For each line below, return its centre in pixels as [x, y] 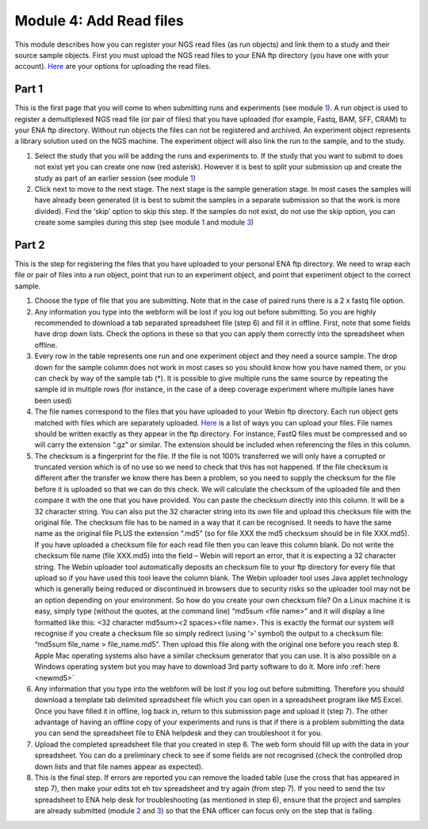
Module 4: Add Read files [99, 21]
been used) [53, 400]
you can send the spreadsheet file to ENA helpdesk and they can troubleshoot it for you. [178, 733]
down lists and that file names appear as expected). [119, 766]
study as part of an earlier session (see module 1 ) [115, 178]
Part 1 [29, 89]
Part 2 [30, 244]
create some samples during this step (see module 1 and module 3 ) [144, 223]
